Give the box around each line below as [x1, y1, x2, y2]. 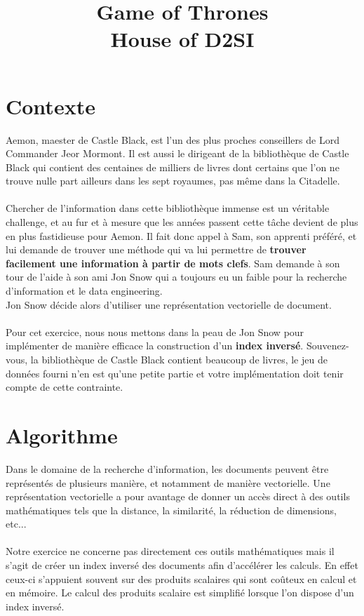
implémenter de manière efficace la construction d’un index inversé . [6, 338, 304, 353]
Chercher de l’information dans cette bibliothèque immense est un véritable [6, 201, 330, 215]
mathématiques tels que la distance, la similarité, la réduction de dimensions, [6, 502, 337, 517]
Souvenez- [306, 338, 349, 353]
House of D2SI [110, 25, 255, 53]
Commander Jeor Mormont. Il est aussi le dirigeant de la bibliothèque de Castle [6, 146, 349, 161]
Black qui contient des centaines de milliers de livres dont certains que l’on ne [6, 159, 339, 174]
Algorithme [6, 420, 118, 449]
